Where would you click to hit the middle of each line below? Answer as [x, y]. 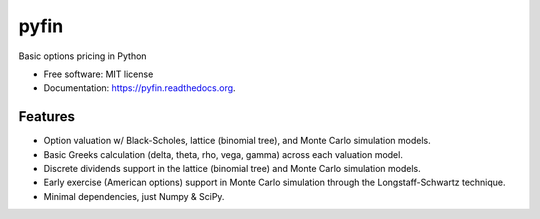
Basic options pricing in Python [82, 56]
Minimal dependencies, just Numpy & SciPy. [134, 196]
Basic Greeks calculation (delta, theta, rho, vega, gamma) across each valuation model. [223, 154]
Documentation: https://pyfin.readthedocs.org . [139, 88]
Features [46, 116]
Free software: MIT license [98, 74]
